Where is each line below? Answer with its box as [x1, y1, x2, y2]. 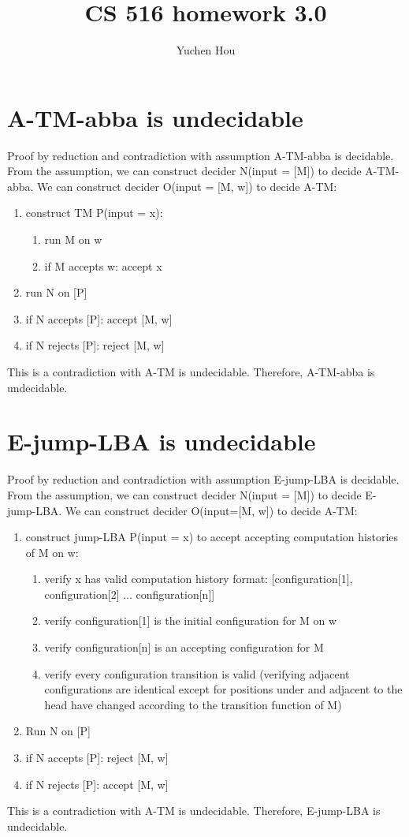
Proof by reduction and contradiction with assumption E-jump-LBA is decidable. [7, 471, 400, 488]
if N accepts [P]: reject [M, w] [25, 749, 169, 766]
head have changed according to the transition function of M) [44, 696, 342, 712]
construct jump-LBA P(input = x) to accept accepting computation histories [25, 529, 399, 545]
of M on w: [25, 544, 79, 560]
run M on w [44, 231, 102, 248]
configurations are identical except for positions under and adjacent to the [44, 681, 403, 697]
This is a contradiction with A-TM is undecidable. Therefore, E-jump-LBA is [7, 802, 381, 819]
